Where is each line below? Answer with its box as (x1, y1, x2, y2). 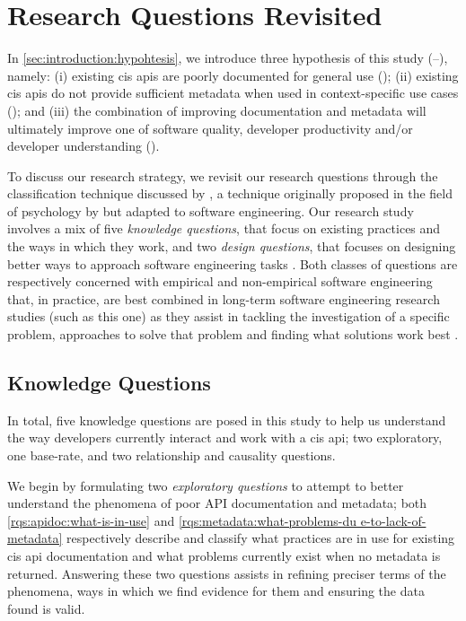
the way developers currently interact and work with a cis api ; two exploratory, (7, 428, 443, 447)
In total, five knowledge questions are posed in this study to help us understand (7, 410, 446, 429)
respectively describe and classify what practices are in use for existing (66, 529, 455, 547)
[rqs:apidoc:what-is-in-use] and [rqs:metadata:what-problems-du (7, 511, 357, 529)
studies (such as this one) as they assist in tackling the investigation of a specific (7, 307, 450, 326)
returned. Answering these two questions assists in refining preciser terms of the (7, 564, 446, 582)
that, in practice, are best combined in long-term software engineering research (7, 289, 440, 308)
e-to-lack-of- (360, 511, 426, 529)
